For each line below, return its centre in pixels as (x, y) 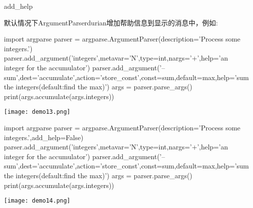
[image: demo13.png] (37, 112)
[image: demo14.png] (37, 201)
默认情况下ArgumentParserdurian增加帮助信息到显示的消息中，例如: (111, 22)
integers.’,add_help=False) (44, 137)
